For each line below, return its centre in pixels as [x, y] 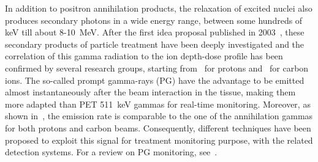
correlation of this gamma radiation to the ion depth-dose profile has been [144, 56]
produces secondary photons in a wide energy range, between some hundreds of [154, 20]
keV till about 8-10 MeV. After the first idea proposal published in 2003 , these [155, 32]
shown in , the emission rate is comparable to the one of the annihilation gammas [159, 116]
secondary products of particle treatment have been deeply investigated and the [155, 44]
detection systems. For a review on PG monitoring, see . [111, 152]
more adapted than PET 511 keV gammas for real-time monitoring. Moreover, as [158, 104]
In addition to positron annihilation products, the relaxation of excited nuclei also [159, 8]
